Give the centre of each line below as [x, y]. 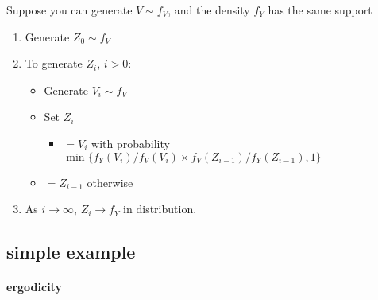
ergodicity [34, 287]
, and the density [209, 10]
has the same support [320, 10]
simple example [71, 252]
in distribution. [160, 209]
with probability [131, 143]
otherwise [110, 182]
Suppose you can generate [69, 10]
